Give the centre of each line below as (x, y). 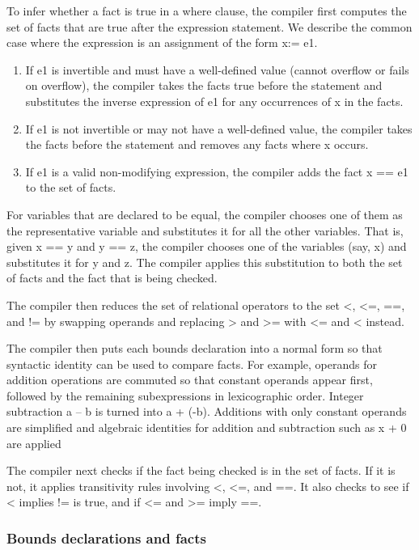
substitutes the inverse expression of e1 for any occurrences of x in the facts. (214, 101)
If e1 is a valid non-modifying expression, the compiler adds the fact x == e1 (217, 171)
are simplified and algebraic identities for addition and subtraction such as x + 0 (207, 427)
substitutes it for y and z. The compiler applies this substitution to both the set (205, 262)
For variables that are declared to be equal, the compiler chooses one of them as (205, 214)
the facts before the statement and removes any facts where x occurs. (197, 144)
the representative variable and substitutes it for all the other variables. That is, (205, 230)
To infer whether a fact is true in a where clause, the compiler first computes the (207, 11)
